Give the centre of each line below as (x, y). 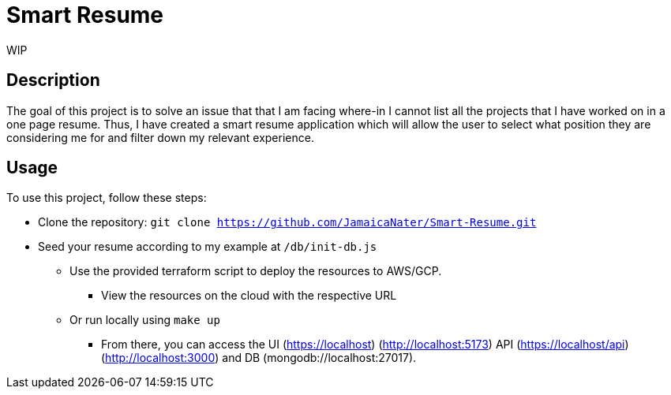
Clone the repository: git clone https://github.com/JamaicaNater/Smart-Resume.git (287, 222)
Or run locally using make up (145, 320)
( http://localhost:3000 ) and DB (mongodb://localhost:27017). (259, 358)
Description (53, 80)
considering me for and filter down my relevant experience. (160, 137)
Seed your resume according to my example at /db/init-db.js (208, 247)
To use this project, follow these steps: (107, 198)
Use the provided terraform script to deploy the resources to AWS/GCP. (256, 271)
